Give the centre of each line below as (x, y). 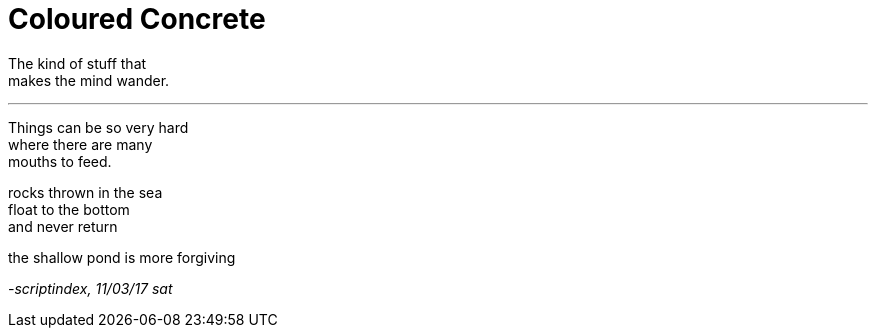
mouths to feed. (60, 161)
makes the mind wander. (89, 80)
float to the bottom (69, 209)
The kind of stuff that (77, 63)
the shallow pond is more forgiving (122, 257)
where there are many (80, 144)
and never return (63, 226)
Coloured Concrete (137, 19)
